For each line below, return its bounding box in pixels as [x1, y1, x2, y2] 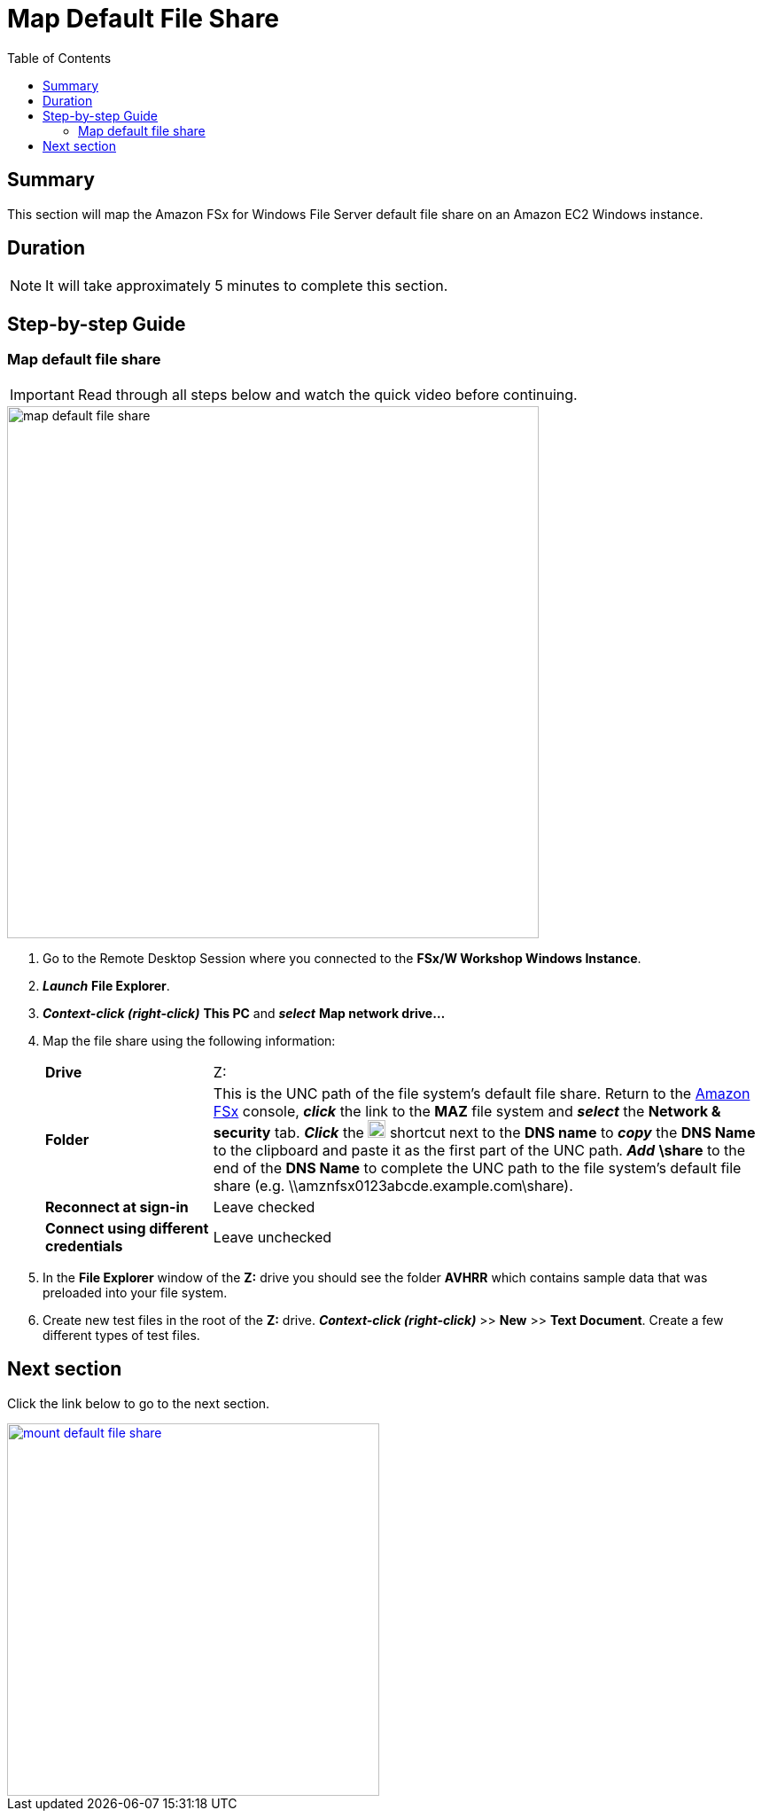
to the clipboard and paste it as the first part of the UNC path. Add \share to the [213, 1140, 746, 1159]
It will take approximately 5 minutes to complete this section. [45, 277, 448, 295]
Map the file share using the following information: [43, 1032, 336, 1048]
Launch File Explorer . [43, 977, 170, 993]
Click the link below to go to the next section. [7, 1395, 270, 1411]
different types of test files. [43, 1327, 200, 1343]
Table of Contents [7, 50, 112, 66]
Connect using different [45, 1219, 209, 1237]
